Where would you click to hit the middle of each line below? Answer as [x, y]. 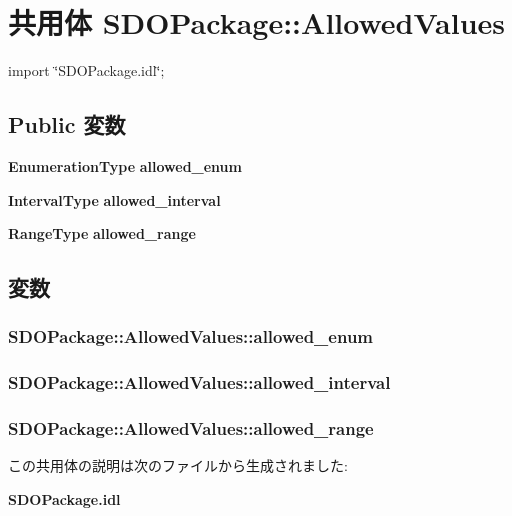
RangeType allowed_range [102, 233]
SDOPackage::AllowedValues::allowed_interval [199, 382]
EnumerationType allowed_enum [125, 165]
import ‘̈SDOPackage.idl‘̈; [86, 70]
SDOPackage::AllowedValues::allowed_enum [191, 336]
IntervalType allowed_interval [114, 199]
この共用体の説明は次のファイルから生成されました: [178, 465]
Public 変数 [67, 124]
